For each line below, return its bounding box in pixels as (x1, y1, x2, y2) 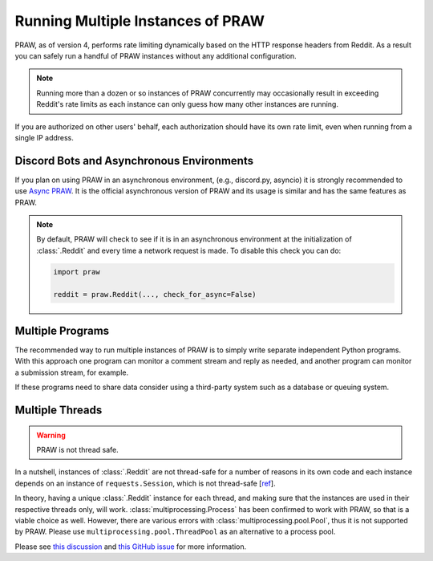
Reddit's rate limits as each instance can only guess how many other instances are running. (36, 100, 338, 109)
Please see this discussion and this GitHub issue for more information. (14, 542, 247, 551)
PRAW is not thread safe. (36, 445, 119, 454)
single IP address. (14, 132, 74, 142)
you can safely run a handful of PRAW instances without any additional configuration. (14, 51, 297, 60)
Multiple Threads (14, 404, 103, 417)
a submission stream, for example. (14, 368, 129, 377)
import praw (53, 267, 100, 276)
